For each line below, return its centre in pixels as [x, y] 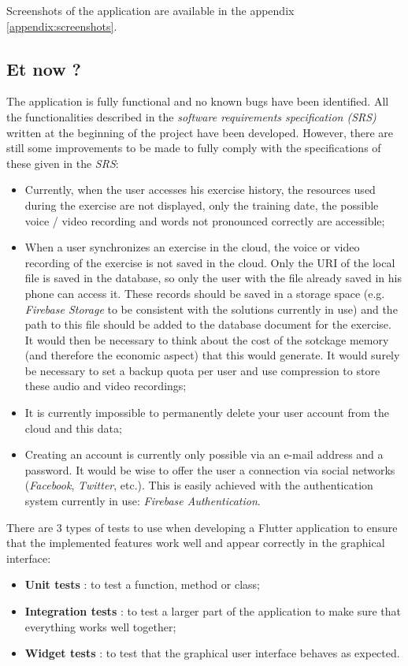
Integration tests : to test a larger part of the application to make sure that [213, 611]
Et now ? [44, 68]
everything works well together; [100, 626]
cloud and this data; [73, 428]
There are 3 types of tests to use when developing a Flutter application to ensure [202, 527]
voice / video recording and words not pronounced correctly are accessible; [205, 220]
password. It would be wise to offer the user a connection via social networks [210, 469]
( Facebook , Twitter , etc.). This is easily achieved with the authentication [199, 485]
